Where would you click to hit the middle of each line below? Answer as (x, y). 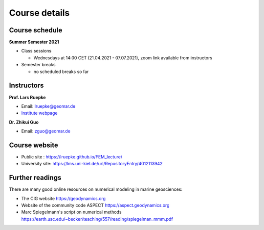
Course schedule (36, 30)
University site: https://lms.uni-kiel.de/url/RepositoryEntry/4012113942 (92, 164)
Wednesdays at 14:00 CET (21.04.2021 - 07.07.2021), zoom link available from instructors (123, 58)
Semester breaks (38, 65)
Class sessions (36, 51)
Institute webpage (40, 113)
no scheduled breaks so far (61, 72)
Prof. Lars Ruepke (27, 97)
